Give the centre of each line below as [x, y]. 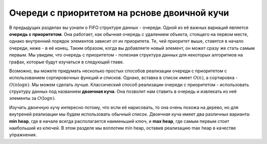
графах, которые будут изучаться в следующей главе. [67, 62]
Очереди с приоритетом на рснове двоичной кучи [119, 13]
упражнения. [23, 135]
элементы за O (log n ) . [32, 98]
